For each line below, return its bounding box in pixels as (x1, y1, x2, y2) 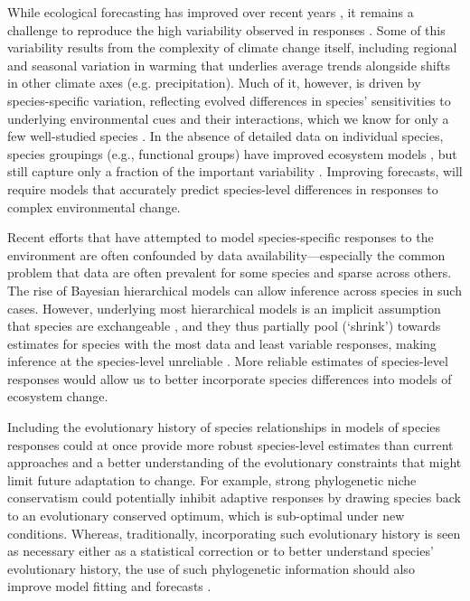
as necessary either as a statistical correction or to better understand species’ (7, 541, 434, 560)
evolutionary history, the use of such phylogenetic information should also (7, 559, 415, 578)
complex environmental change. (7, 197, 181, 216)
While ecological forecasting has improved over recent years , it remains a (7, 3, 414, 21)
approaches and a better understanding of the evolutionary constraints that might (7, 453, 462, 472)
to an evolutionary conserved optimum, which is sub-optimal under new (7, 506, 405, 525)
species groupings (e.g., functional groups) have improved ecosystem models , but (7, 144, 457, 163)
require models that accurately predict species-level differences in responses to (7, 179, 438, 198)
